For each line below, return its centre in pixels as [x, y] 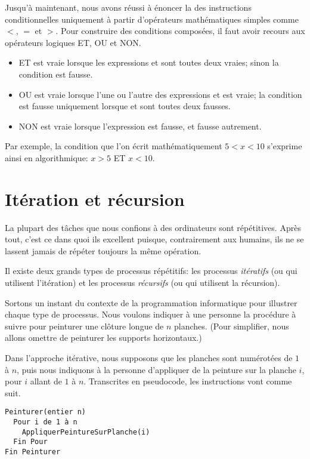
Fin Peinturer [33, 452]
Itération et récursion [95, 198]
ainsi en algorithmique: [46, 157]
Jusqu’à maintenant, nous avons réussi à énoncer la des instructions [128, 7]
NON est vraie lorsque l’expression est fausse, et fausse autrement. [140, 126]
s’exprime [285, 146]
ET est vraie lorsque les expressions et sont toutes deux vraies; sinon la [149, 62]
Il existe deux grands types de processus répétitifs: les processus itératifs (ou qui [151, 271]
